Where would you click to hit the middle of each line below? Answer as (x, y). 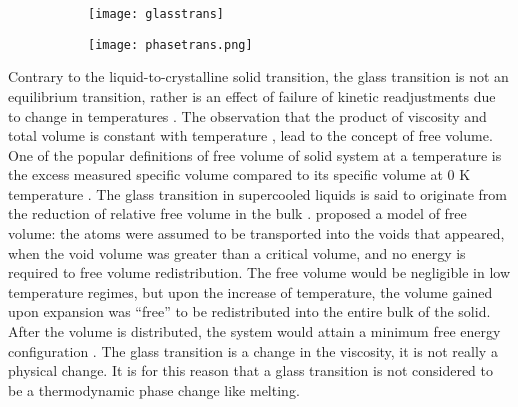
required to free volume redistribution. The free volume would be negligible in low (259, 272)
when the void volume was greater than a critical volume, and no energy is (237, 252)
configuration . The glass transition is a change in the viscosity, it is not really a (253, 350)
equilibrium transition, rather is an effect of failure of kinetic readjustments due (252, 95)
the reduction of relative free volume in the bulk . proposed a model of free (237, 213)
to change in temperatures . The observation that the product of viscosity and (247, 115)
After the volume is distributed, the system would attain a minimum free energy (254, 331)
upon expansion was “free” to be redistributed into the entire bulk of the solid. (249, 311)
